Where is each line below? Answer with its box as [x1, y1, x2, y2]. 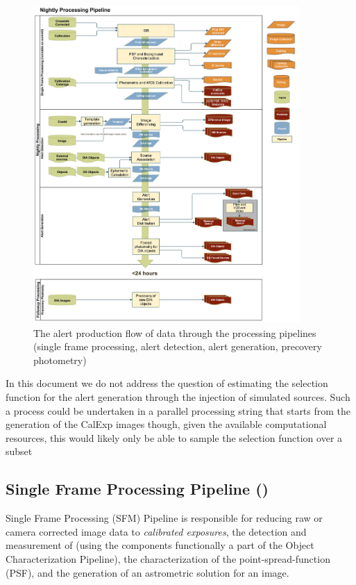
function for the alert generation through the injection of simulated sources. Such [6, 389, 350, 404]
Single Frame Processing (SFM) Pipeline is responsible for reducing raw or [6, 511, 323, 525]
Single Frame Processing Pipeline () [6, 478, 269, 500]
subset [6, 444, 33, 459]
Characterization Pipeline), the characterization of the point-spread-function [6, 551, 330, 566]
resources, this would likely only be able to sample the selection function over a [6, 430, 343, 445]
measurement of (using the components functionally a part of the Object [6, 538, 314, 552]
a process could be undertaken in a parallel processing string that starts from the [6, 403, 351, 418]
